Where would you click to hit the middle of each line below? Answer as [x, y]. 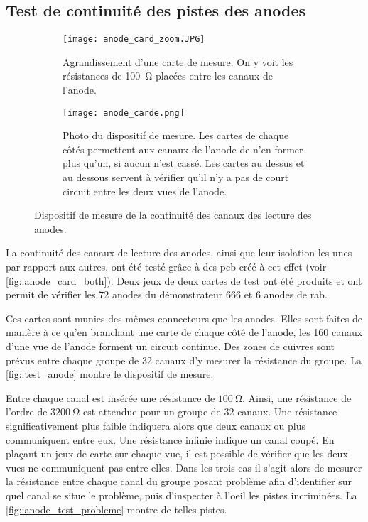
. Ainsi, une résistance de [297, 397]
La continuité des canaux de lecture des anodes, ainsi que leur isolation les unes [179, 252]
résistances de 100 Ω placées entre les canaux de [168, 76]
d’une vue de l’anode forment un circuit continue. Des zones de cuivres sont [170, 346]
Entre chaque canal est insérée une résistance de [110, 397]
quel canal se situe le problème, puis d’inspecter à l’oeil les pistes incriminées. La [182, 495]
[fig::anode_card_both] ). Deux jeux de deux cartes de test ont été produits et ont [184, 280]
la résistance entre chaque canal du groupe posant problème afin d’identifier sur [179, 481]
